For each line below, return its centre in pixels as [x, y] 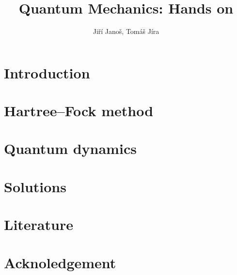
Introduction [47, 72]
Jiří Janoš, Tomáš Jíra [126, 31]
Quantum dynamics [70, 148]
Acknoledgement [60, 262]
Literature [39, 224]
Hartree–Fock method [79, 111]
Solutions [35, 186]
